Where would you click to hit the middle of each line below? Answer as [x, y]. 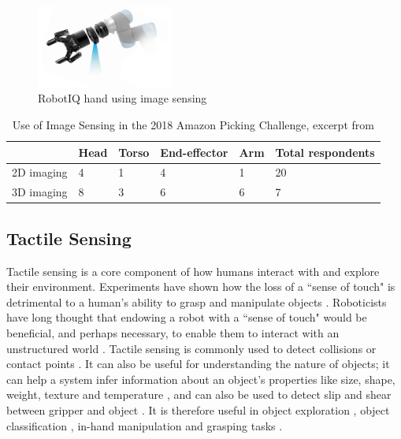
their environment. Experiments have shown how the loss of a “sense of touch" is [201, 286]
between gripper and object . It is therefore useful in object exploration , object [198, 409]
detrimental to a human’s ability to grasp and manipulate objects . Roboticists [197, 301]
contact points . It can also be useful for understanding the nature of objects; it [198, 364]
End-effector [194, 152]
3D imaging [40, 192]
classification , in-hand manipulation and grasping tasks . [145, 425]
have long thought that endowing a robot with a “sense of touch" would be [187, 317]
